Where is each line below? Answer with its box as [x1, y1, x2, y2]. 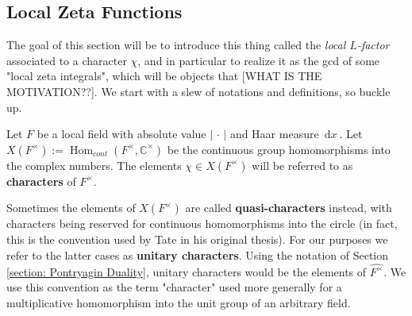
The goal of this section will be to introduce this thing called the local [6, 37, 346, 53]
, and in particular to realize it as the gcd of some [137, 52, 380, 68]
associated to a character [6, 52, 127, 68]
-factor [356, 37, 390, 53]
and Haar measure [229, 125, 319, 142]
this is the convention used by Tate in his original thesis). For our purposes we [6, 230, 388, 247]
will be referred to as [252, 156, 353, 173]
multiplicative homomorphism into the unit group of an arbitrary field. [6, 295, 351, 311]
